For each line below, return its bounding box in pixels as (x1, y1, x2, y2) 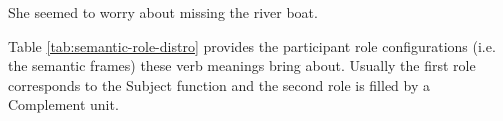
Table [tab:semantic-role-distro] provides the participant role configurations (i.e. (8, 35, 496, 56)
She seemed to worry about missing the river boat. (8, 2, 318, 22)
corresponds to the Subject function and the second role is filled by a (8, 74, 431, 95)
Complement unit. (8, 94, 119, 115)
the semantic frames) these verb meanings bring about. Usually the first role (8, 55, 476, 76)
